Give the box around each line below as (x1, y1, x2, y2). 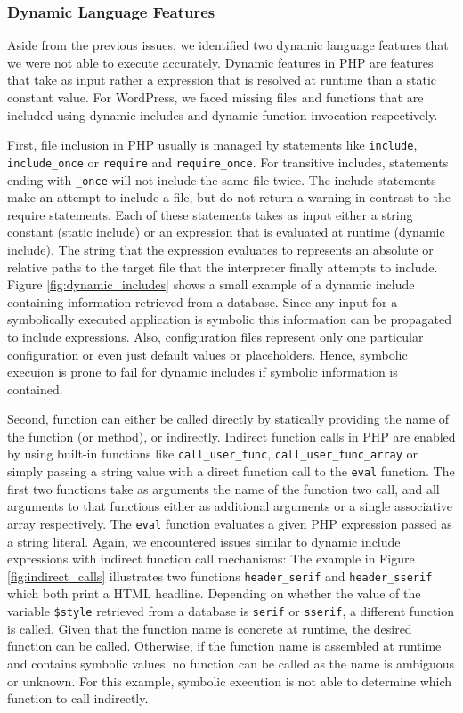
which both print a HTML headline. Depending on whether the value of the (7, 584, 421, 603)
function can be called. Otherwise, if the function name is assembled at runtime (7, 636, 442, 655)
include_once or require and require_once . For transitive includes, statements (7, 152, 449, 171)
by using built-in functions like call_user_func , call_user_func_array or (7, 444, 418, 463)
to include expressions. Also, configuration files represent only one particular (7, 327, 424, 345)
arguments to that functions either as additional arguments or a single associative (7, 497, 453, 515)
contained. (7, 379, 63, 398)
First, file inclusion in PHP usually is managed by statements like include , (7, 135, 418, 154)
